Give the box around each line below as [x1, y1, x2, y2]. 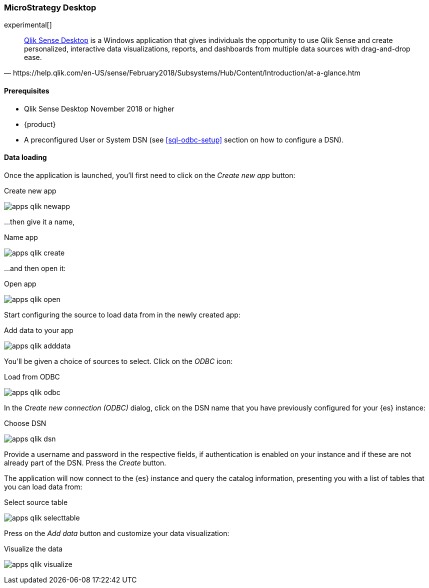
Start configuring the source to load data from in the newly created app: [4, 310, 240, 319]
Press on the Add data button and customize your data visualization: [4, 528, 229, 537]
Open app [4, 279, 36, 288]
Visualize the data [4, 544, 62, 553]
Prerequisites [4, 86, 49, 95]
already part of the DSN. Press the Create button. [4, 458, 166, 467]
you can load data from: [4, 482, 82, 491]
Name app [4, 232, 38, 241]
